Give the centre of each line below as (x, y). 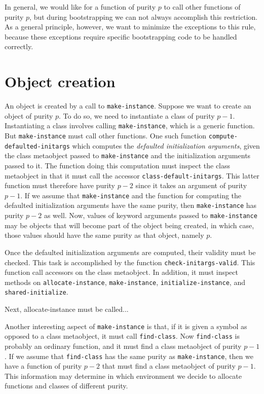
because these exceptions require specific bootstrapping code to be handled (121, 36)
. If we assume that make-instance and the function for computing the (131, 195)
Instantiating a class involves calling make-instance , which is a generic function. (130, 126)
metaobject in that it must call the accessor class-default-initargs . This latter (132, 175)
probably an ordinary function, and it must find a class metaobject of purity (123, 346)
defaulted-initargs (37, 146)
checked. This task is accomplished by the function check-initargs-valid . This (130, 262)
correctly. (19, 46)
